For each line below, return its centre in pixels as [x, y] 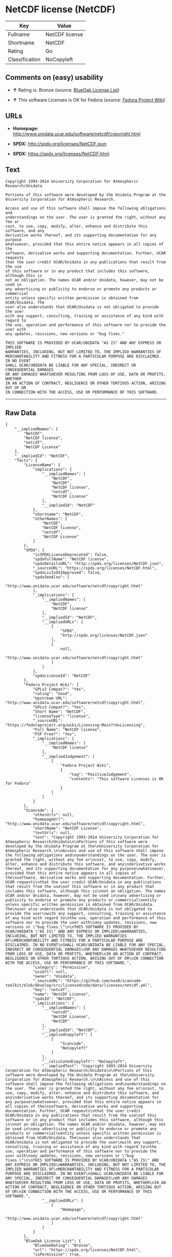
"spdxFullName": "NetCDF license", [71, 559]
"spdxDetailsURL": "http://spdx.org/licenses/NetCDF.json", [98, 564]
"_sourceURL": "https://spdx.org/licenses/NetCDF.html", [95, 568]
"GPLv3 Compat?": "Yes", [59, 707]
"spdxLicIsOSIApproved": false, [67, 573]
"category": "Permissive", [61, 967]
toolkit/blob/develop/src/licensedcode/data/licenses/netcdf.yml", [79, 985]
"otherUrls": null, [53, 815]
